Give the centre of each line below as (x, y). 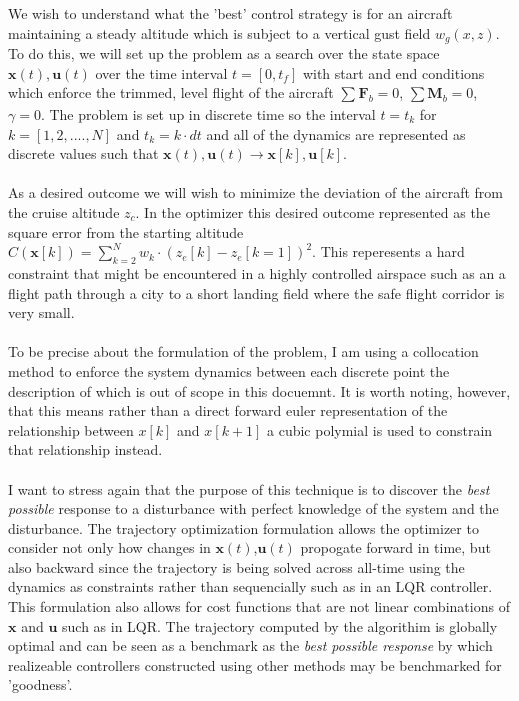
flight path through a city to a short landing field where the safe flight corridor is (256, 292)
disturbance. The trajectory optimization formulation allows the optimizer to (243, 527)
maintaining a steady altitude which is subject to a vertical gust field (219, 32)
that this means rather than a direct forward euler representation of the (228, 410)
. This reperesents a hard (388, 251)
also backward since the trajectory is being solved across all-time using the (236, 566)
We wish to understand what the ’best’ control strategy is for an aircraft (230, 13)
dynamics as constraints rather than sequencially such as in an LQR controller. (250, 586)
